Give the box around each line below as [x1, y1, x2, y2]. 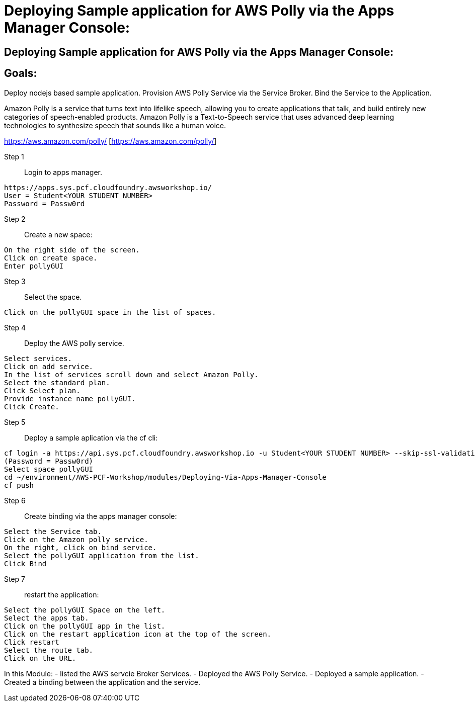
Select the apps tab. [4, 613, 89, 622]
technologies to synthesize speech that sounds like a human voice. [4, 121, 226, 130]
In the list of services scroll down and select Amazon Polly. [4, 370, 259, 379]
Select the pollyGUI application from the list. [4, 551, 199, 560]
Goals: [4, 67, 37, 80]
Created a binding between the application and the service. [4, 677, 200, 686]
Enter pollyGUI [4, 261, 64, 270]
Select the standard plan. [4, 378, 110, 387]
